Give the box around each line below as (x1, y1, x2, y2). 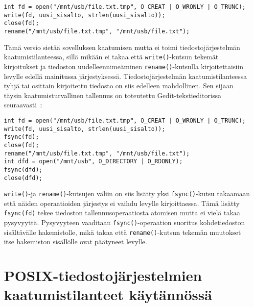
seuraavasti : (4, 100, 42, 110)
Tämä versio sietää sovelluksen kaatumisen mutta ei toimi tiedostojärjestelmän (4, 42, 240, 52)
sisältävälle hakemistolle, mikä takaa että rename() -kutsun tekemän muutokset (4, 227, 241, 237)
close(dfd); (4, 174, 43, 181)
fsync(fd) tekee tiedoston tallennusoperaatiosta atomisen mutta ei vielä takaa (4, 207, 240, 218)
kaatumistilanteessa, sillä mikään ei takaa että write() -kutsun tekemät (4, 51, 219, 62)
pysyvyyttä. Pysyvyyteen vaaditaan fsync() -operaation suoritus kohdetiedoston (4, 217, 245, 228)
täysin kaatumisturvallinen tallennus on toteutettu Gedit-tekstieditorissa (4, 90, 222, 100)
